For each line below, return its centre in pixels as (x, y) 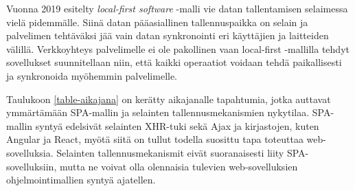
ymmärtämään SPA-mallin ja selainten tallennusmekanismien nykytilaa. (158, 112)
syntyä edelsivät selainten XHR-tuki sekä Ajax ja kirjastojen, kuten (177, 125)
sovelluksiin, (32, 166)
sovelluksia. (30, 152)
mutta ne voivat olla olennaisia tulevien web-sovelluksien (179, 166)
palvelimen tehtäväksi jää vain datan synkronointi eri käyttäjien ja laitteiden (168, 35)
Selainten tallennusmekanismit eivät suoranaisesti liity (170, 152)
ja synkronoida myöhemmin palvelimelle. (92, 75)
